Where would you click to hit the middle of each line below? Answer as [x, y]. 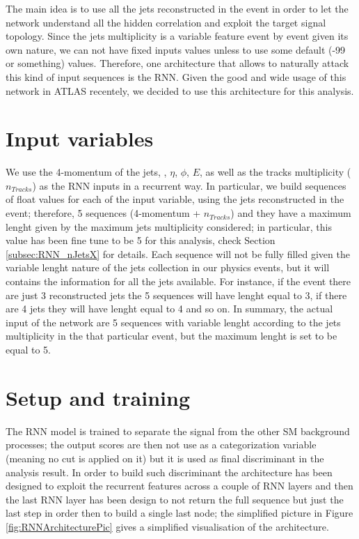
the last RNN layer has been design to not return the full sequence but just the [175, 499]
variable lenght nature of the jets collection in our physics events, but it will [168, 267]
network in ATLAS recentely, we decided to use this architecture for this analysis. [180, 90]
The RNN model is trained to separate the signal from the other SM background [178, 431]
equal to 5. [28, 349]
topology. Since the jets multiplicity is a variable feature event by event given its [177, 36]
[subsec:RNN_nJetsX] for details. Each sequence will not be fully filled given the [178, 253]
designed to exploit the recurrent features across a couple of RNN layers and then [179, 486]
